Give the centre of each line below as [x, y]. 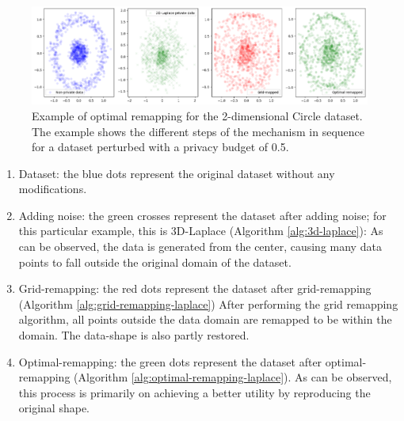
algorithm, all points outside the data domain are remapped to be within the [205, 319]
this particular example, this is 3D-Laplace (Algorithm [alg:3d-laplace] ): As [201, 231]
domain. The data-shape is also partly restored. [134, 335]
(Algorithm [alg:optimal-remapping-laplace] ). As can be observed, [233, 377]
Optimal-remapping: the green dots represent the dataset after [170, 361]
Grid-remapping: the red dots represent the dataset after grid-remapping [195, 288]
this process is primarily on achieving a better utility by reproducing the [194, 392]
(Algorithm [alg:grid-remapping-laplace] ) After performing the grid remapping [208, 303]
